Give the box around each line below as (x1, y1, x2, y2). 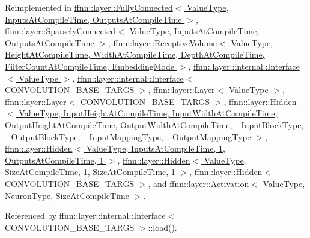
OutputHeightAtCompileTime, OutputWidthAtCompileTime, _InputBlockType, (5, 118, 304, 131)
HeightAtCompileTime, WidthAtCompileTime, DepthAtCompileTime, (5, 48, 265, 61)
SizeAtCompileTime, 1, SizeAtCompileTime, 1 (5, 165, 175, 178)
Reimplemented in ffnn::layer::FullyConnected (5, 1, 173, 13)
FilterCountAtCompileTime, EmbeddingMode (5, 59, 175, 72)
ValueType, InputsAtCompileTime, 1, (86, 142, 225, 155)
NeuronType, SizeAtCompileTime (5, 189, 129, 201)
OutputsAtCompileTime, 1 (5, 153, 104, 166)
